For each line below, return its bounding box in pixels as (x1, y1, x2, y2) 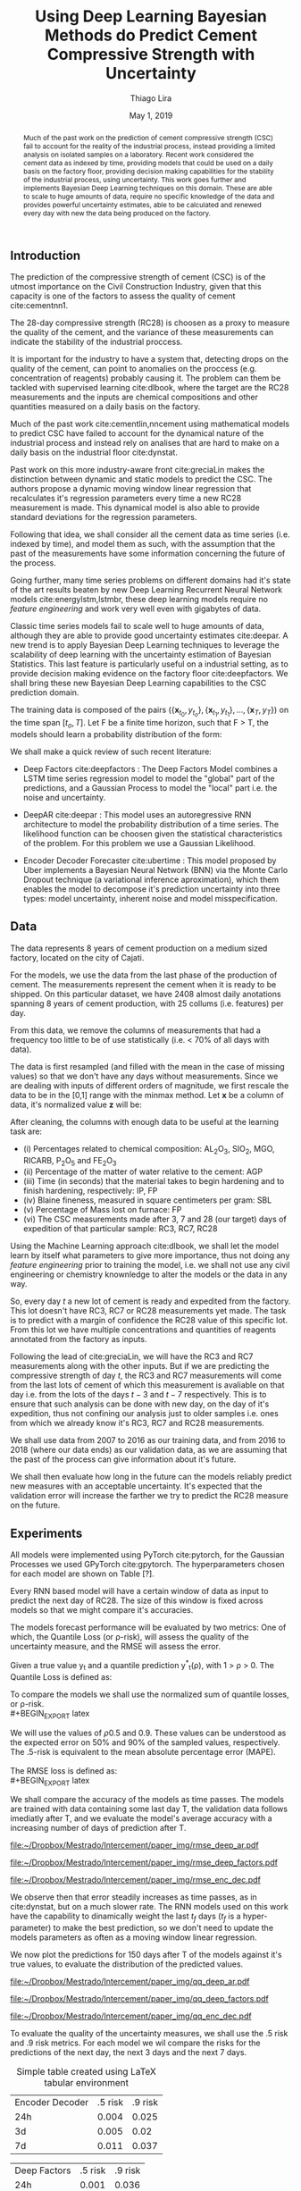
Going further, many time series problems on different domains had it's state (10, 575, 291, 586)
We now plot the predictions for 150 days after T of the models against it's (10, 1950, 282, 1960)
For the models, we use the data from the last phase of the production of (10, 970, 278, 980)
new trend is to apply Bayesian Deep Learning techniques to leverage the (10, 640, 280, 651)
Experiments (10, 1525, 83, 1540)
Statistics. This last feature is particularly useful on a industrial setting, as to (10, 659, 288, 669)
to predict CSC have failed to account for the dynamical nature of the (10, 428, 264, 439)
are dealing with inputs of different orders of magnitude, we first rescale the (10, 1079, 289, 1091)
